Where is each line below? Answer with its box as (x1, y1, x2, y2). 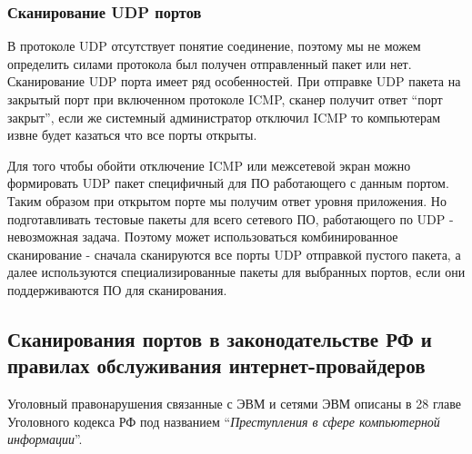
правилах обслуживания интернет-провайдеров (7, 351, 426, 380)
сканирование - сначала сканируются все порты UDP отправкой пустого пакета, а (7, 244, 461, 263)
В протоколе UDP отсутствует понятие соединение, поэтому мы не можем (7, 36, 421, 55)
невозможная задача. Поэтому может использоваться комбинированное (7, 227, 398, 246)
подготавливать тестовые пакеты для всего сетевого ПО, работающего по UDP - (7, 209, 454, 228)
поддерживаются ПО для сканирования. (7, 280, 227, 299)
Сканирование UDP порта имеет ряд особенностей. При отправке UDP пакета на (7, 72, 461, 91)
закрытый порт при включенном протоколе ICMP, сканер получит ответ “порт (7, 90, 443, 108)
